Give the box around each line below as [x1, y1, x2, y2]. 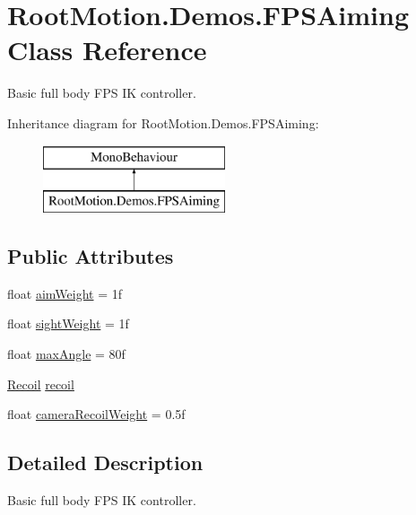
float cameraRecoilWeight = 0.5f [7, 405, 186, 423]
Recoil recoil [7, 374, 74, 393]
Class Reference [7, 31, 207, 68]
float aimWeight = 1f [7, 284, 122, 302]
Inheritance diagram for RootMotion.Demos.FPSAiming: [7, 113, 319, 132]
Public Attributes [7, 242, 174, 270]
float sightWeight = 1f [7, 314, 129, 333]
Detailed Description [7, 449, 204, 476]
